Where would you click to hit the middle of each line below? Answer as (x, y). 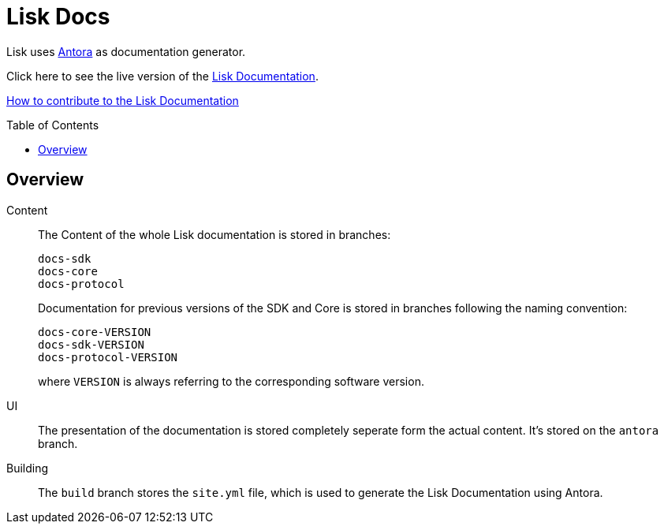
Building (28, 468)
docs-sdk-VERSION (91, 344)
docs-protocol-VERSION (108, 357)
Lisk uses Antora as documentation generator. (126, 51)
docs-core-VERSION (95, 332)
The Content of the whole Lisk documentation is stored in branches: (214, 234)
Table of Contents (53, 125)
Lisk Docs (58, 17)
